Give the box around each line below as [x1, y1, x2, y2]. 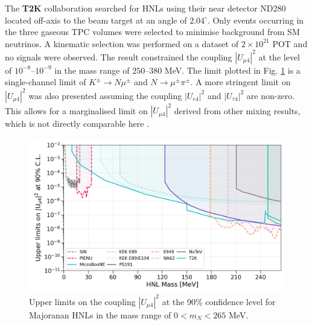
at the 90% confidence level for [162, 295, 276, 307]
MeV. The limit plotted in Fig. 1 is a [164, 63, 301, 76]
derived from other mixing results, [174, 104, 301, 117]
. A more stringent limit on [190, 76, 291, 88]
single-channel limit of [5, 76, 86, 88]
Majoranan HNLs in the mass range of [29, 308, 171, 321]
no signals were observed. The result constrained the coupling [5, 50, 232, 63]
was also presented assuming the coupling [28, 89, 182, 101]
